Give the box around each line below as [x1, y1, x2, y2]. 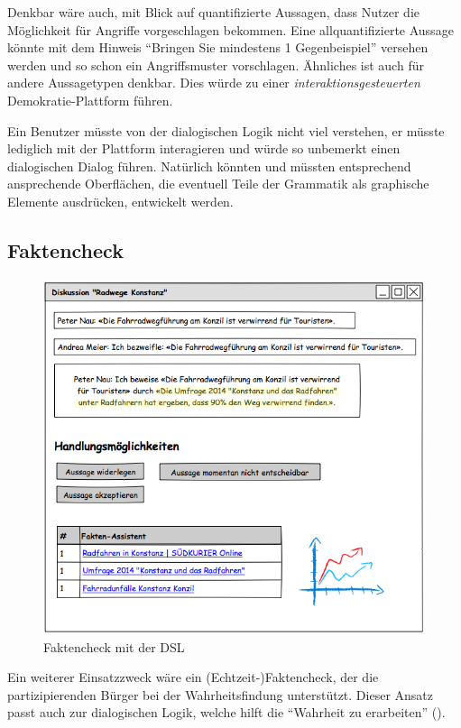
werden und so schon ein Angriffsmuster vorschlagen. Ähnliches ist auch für [7, 55, 424, 74]
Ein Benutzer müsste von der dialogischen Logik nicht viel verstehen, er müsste [7, 121, 445, 140]
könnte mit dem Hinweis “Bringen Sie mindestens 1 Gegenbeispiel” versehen [7, 38, 429, 57]
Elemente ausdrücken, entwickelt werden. [7, 191, 234, 210]
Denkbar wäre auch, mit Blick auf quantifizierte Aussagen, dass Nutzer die [7, 3, 420, 21]
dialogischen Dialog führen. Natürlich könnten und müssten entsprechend [7, 156, 411, 175]
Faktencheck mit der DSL [43, 637, 185, 656]
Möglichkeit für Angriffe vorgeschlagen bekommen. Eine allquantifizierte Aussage [7, 20, 454, 39]
